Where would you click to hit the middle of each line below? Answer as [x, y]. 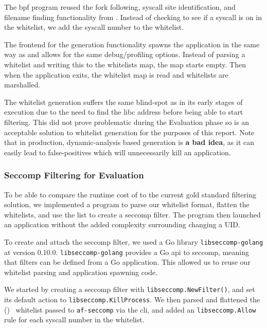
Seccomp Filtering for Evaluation [74, 175]
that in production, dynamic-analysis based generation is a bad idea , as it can [129, 142]
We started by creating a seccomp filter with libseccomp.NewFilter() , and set [130, 289]
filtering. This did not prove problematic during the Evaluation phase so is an [127, 122]
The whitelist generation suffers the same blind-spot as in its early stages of [123, 102]
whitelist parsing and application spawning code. [81, 272]
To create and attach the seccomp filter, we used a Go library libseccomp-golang [134, 241]
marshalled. [22, 85]
